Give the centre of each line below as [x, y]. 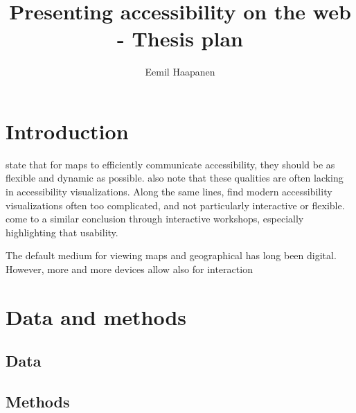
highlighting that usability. [62, 232]
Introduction [67, 131]
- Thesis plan [180, 38]
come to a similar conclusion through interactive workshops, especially [155, 219]
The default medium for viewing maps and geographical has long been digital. [171, 255]
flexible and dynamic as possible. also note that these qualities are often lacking [175, 178]
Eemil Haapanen [180, 72]
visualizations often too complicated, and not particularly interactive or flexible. [175, 205]
